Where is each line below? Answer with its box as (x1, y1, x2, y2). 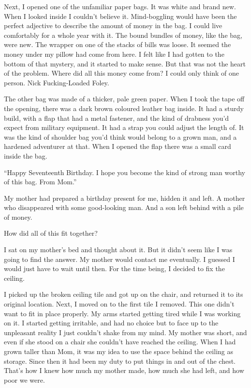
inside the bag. (4, 150, 47, 161)
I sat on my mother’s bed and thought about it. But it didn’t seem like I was (4, 244, 233, 255)
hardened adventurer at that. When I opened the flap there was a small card (4, 141, 231, 151)
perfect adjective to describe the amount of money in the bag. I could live (4, 20, 222, 31)
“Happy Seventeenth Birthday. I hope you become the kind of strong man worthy (4, 167, 245, 177)
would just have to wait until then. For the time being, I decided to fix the (4, 263, 225, 274)
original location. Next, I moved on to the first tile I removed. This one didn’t (4, 299, 235, 309)
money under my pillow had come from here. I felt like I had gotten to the (4, 48, 224, 59)
